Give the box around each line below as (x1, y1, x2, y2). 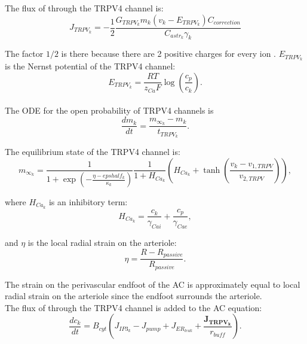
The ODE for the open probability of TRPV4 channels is (5, 104, 214, 117)
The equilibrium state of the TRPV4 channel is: (5, 145, 180, 157)
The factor (5, 47, 44, 60)
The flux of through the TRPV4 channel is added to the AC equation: (5, 301, 262, 313)
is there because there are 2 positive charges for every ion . (61, 47, 276, 60)
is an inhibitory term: (48, 196, 128, 208)
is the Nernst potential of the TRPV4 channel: (5, 60, 176, 72)
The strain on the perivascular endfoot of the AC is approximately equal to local (5, 278, 300, 290)
